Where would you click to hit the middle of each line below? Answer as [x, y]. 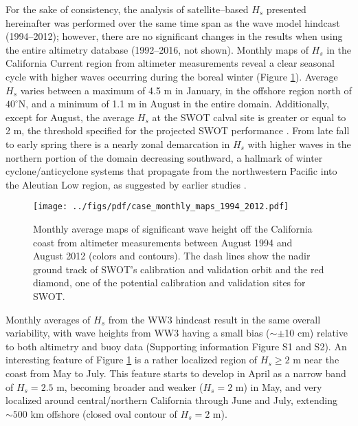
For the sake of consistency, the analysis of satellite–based [127, 9]
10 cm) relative [316, 333]
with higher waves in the [299, 143]
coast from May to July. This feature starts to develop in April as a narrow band [176, 373]
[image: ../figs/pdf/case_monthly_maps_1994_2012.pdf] [161, 207]
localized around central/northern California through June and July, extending [171, 400]
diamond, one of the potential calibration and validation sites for [169, 283]
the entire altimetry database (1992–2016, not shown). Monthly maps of [157, 49]
